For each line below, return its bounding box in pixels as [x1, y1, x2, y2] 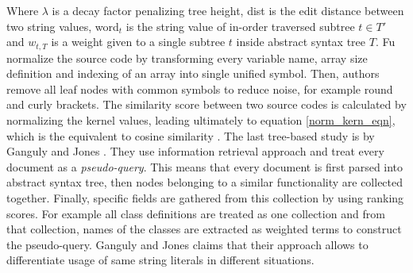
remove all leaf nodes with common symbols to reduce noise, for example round [6, 80, 393, 97]
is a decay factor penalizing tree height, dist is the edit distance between [52, 2, 404, 18]
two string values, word [6, 17, 119, 34]
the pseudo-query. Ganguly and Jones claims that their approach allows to [6, 236, 369, 252]
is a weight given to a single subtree [51, 33, 226, 50]
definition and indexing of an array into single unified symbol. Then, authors [6, 65, 380, 82]
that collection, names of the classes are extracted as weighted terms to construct [6, 221, 402, 237]
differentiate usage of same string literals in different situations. [6, 252, 315, 268]
